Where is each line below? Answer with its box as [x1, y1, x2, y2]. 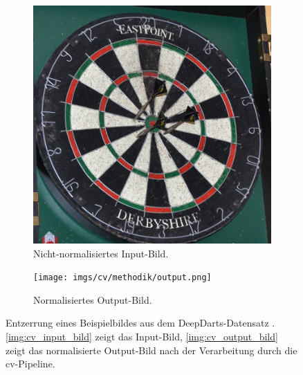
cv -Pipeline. [6, 356, 55, 371]
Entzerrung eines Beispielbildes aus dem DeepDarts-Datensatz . [6, 315, 275, 330]
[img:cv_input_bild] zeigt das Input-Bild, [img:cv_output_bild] [6, 329, 278, 344]
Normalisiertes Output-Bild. [33, 292, 152, 307]
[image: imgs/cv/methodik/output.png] [33, 273, 212, 283]
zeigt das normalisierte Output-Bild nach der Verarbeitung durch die [6, 342, 297, 357]
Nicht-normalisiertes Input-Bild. [33, 246, 169, 260]
